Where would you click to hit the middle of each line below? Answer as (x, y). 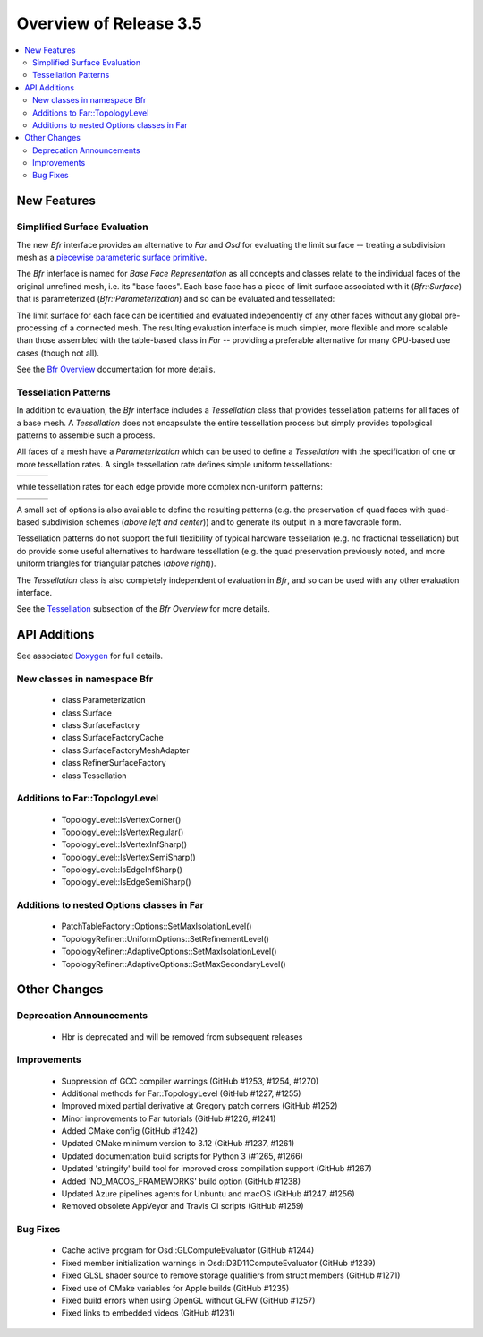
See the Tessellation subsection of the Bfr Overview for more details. (143, 609)
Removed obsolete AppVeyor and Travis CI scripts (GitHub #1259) (182, 1206)
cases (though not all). (58, 353)
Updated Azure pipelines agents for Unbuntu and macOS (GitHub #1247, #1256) (208, 1194)
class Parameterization (103, 700)
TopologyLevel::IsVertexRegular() (123, 832)
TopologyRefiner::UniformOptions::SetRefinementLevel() (165, 938)
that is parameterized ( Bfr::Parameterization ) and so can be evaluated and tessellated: (176, 299)
